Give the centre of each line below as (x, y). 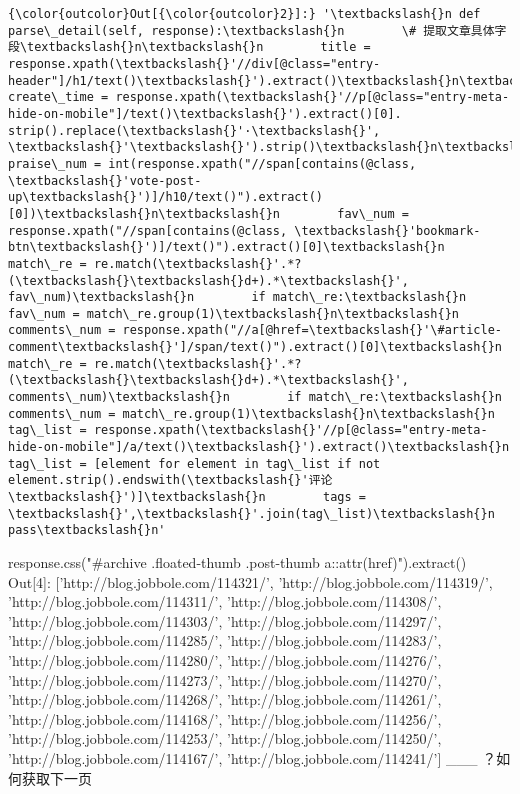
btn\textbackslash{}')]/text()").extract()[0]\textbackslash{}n (226, 247)
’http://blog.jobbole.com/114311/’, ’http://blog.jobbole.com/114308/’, (225, 601)
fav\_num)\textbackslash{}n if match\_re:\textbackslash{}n (237, 297)
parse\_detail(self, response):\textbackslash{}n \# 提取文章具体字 (257, 30)
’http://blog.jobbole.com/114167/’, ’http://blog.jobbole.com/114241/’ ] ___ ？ (252, 757)
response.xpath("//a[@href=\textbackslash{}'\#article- (312, 330)
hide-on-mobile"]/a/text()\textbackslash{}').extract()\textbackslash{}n (259, 447)
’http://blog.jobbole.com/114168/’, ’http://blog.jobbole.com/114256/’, (225, 718)
